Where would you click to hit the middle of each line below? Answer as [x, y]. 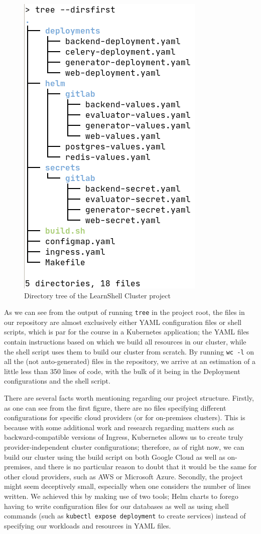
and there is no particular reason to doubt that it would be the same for [146, 467]
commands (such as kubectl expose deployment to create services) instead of [125, 516]
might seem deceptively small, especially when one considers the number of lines [127, 486]
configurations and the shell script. [57, 381]
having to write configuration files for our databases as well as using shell [116, 506]
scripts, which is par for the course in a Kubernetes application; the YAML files [127, 332]
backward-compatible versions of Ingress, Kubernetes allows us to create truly [124, 437]
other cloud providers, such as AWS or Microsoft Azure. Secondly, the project [123, 476]
